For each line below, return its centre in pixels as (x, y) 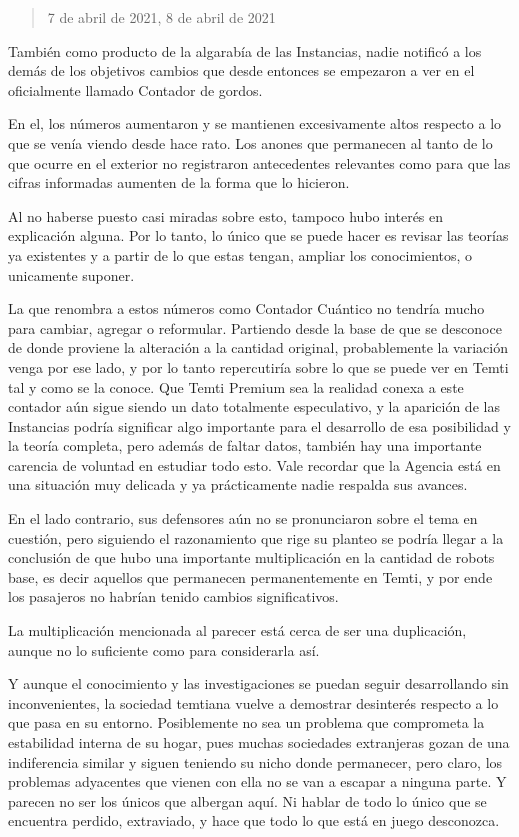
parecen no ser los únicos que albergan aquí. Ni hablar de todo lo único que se (247, 800)
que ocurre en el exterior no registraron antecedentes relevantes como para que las (259, 162)
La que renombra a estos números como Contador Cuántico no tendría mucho (246, 308)
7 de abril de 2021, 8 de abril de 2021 (161, 17)
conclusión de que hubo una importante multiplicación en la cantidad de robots (251, 557)
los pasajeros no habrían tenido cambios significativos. (173, 596)
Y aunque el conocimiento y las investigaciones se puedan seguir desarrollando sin (258, 683)
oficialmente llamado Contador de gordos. (135, 89)
